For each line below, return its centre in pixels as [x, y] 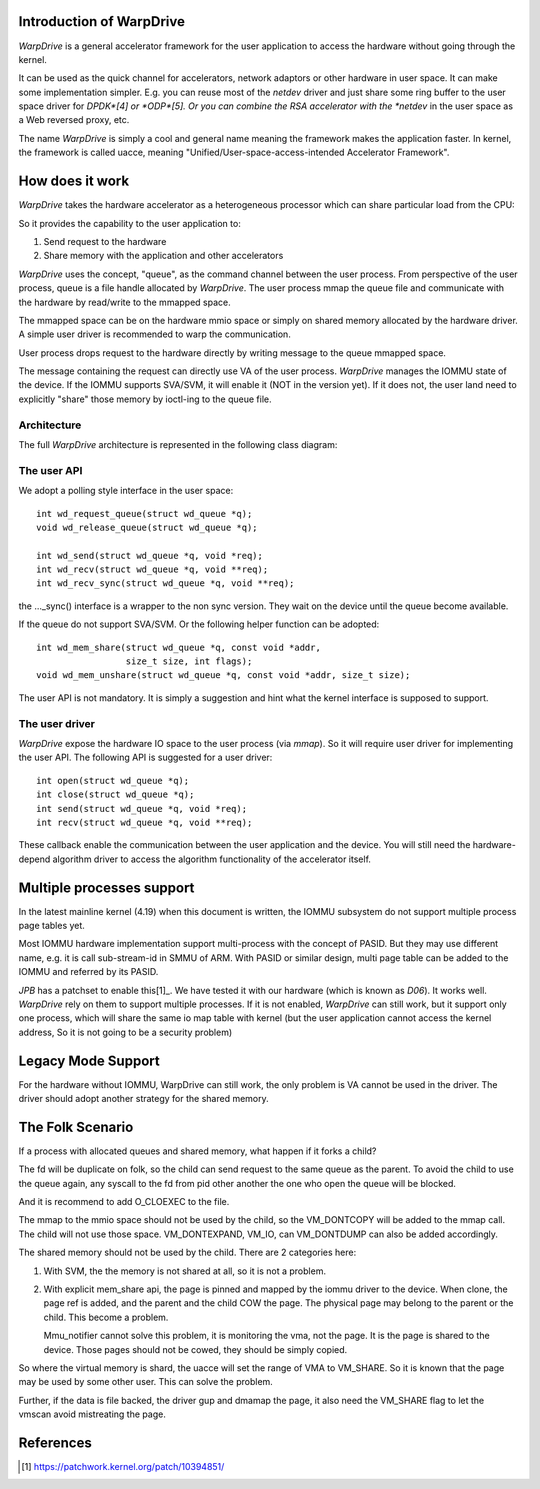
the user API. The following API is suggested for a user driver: [145, 757]
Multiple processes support [106, 887]
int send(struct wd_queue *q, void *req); [142, 808]
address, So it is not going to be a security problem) [125, 1032]
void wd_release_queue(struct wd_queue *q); [147, 527]
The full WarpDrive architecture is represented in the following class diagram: [178, 444]
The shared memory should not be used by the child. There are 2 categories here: [187, 1252]
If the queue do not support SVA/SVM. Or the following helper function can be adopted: [199, 624]
